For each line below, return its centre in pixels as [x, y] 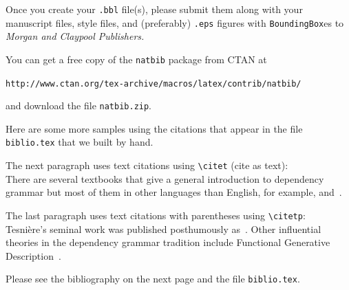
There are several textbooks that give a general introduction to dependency [165, 178]
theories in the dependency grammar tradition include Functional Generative [168, 242]
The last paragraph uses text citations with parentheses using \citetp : [156, 215]
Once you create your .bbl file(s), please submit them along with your [154, 9]
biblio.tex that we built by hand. [80, 142]
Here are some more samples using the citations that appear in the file [154, 128]
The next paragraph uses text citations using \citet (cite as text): [147, 165]
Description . [33, 255]
